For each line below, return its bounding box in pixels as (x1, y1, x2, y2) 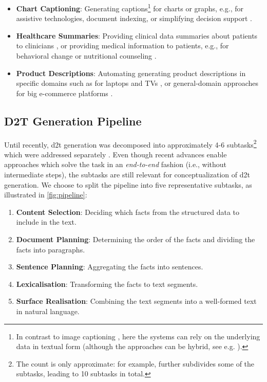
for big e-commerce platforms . (16, 87, 113, 98)
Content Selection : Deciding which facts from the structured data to (16, 206, 240, 217)
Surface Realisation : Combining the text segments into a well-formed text (16, 296, 257, 306)
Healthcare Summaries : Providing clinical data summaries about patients (16, 30, 258, 41)
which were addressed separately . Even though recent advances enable (4, 149, 227, 159)
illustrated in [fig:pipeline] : (4, 189, 87, 200)
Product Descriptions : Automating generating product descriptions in (16, 67, 246, 78)
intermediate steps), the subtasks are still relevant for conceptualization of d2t (4, 169, 250, 180)
